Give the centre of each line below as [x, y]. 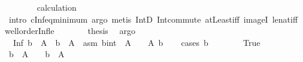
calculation [57, 7]
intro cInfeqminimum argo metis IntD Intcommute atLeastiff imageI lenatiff [153, 19]
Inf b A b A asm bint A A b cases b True [137, 42]
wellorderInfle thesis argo [70, 31]
